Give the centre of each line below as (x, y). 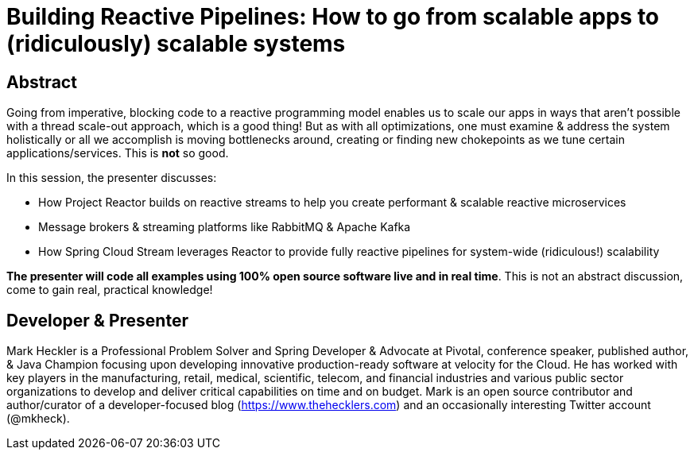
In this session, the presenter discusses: (112, 178)
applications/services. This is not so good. (118, 153)
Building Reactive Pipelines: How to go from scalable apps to (333, 17)
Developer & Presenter (97, 320)
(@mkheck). (38, 419)
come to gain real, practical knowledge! (110, 290)
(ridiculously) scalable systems (176, 44)
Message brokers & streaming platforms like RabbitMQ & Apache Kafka (225, 227)
